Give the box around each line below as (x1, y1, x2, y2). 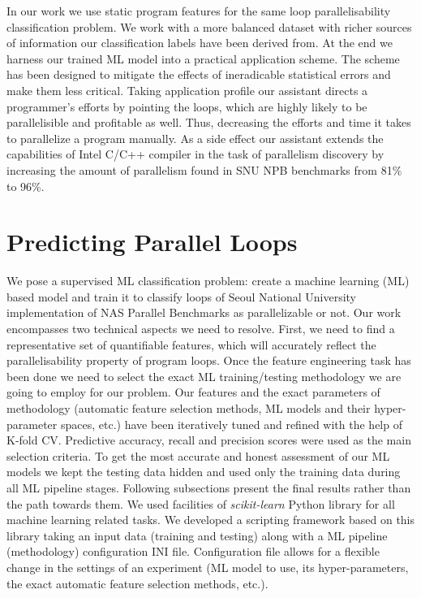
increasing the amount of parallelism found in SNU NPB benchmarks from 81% (6, 161, 402, 178)
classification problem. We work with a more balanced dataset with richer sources (6, 18, 412, 35)
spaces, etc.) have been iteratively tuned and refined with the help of (60, 415, 402, 432)
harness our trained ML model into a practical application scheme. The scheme (6, 50, 400, 67)
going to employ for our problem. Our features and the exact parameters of (6, 383, 380, 401)
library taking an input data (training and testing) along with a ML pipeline (6, 526, 388, 544)
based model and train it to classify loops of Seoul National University (6, 288, 356, 305)
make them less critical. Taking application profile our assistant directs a (6, 81, 368, 98)
